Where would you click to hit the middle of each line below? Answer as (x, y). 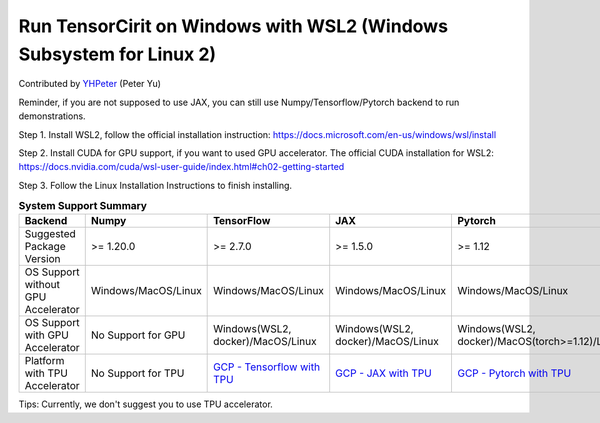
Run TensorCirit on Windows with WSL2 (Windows (233, 26)
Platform (44, 361)
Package (45, 247)
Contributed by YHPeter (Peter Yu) (90, 84)
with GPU (46, 335)
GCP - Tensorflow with (266, 367)
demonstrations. (52, 116)
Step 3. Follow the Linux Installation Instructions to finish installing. (155, 185)
